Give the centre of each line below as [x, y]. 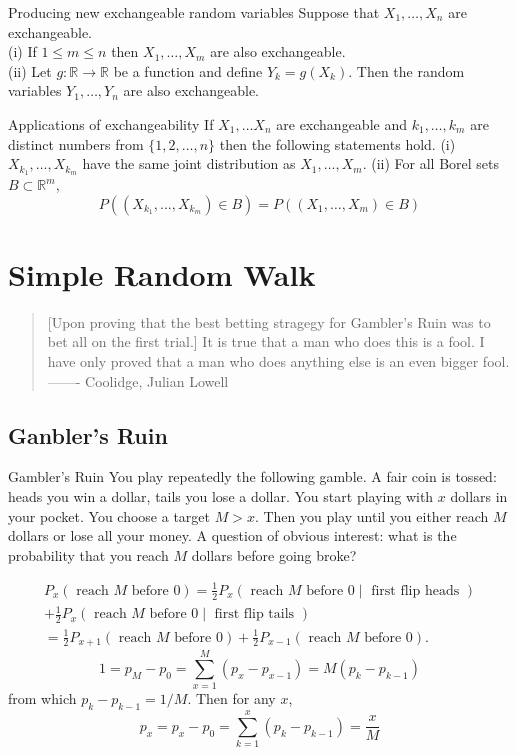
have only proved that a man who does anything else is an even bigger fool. [278, 360]
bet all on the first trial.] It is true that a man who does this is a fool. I [266, 341]
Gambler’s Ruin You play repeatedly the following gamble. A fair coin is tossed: [252, 476]
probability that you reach [88, 554]
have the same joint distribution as [189, 163]
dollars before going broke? [274, 554]
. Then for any [231, 698]
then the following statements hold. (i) [337, 143]
